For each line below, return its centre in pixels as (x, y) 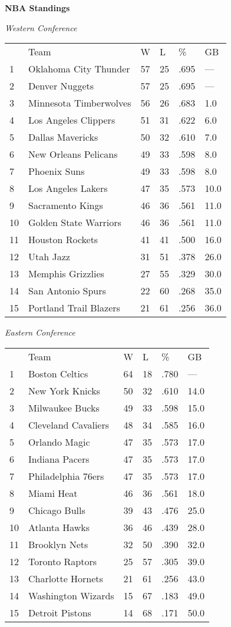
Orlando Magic (59, 442)
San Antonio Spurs (67, 291)
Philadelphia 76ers (66, 476)
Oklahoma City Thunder (79, 69)
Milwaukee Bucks (64, 407)
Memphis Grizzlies (66, 274)
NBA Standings (37, 8)
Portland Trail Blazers (74, 308)
